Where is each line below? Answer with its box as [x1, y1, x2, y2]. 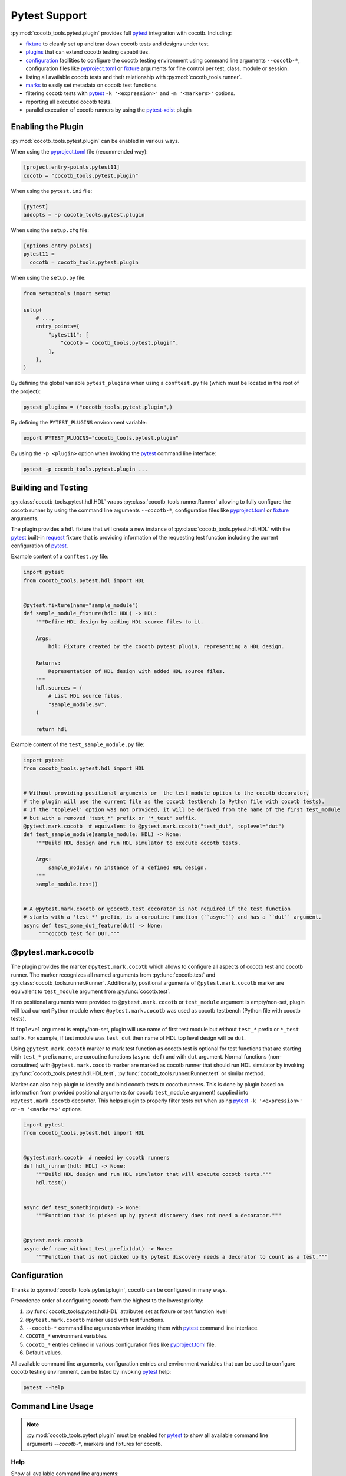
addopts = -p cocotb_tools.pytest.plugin [23, 211, 145, 218]
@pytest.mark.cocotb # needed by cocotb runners [23, 1154, 170, 1161]
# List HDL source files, [48, 693, 123, 700]
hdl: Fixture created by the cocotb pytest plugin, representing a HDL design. [48, 643, 285, 649]
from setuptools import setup [23, 290, 111, 296]
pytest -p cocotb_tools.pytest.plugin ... [23, 465, 148, 472]
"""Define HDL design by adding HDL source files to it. [35, 618, 204, 625]
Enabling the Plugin [11, 122, 84, 132]
